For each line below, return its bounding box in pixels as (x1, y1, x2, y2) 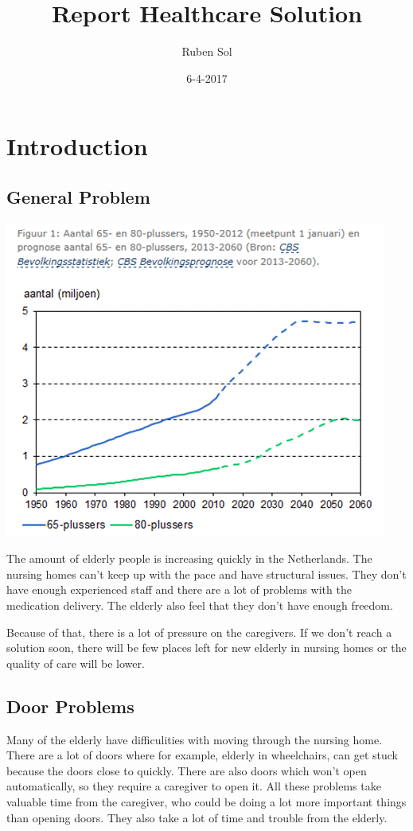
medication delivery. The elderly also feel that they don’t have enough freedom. (6, 597, 393, 614)
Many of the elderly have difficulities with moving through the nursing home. (6, 731, 383, 747)
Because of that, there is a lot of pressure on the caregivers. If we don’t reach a (6, 623, 392, 640)
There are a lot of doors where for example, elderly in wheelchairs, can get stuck (6, 747, 399, 763)
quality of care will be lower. (6, 654, 145, 671)
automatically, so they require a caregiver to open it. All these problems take (6, 778, 381, 794)
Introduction (6, 130, 148, 162)
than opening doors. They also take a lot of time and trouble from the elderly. (6, 809, 388, 825)
